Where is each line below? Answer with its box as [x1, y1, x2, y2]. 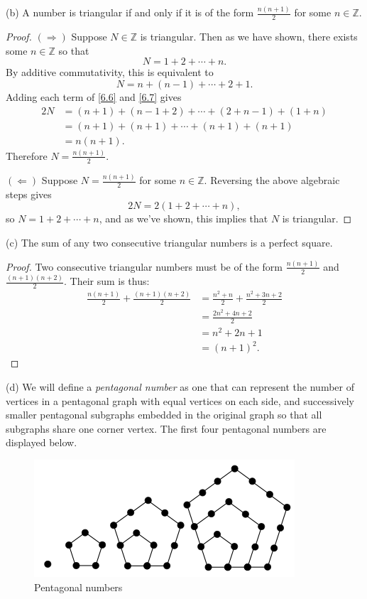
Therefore [6, 148, 48, 163]
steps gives [6, 186, 52, 201]
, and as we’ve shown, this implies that [99, 211, 268, 226]
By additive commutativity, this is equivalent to [6, 65, 214, 80]
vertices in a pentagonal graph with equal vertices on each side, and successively [6, 393, 354, 408]
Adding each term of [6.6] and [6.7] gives [6, 89, 182, 104]
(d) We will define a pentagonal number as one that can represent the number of [6, 379, 354, 394]
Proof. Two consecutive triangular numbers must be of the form [6, 259, 283, 274]
